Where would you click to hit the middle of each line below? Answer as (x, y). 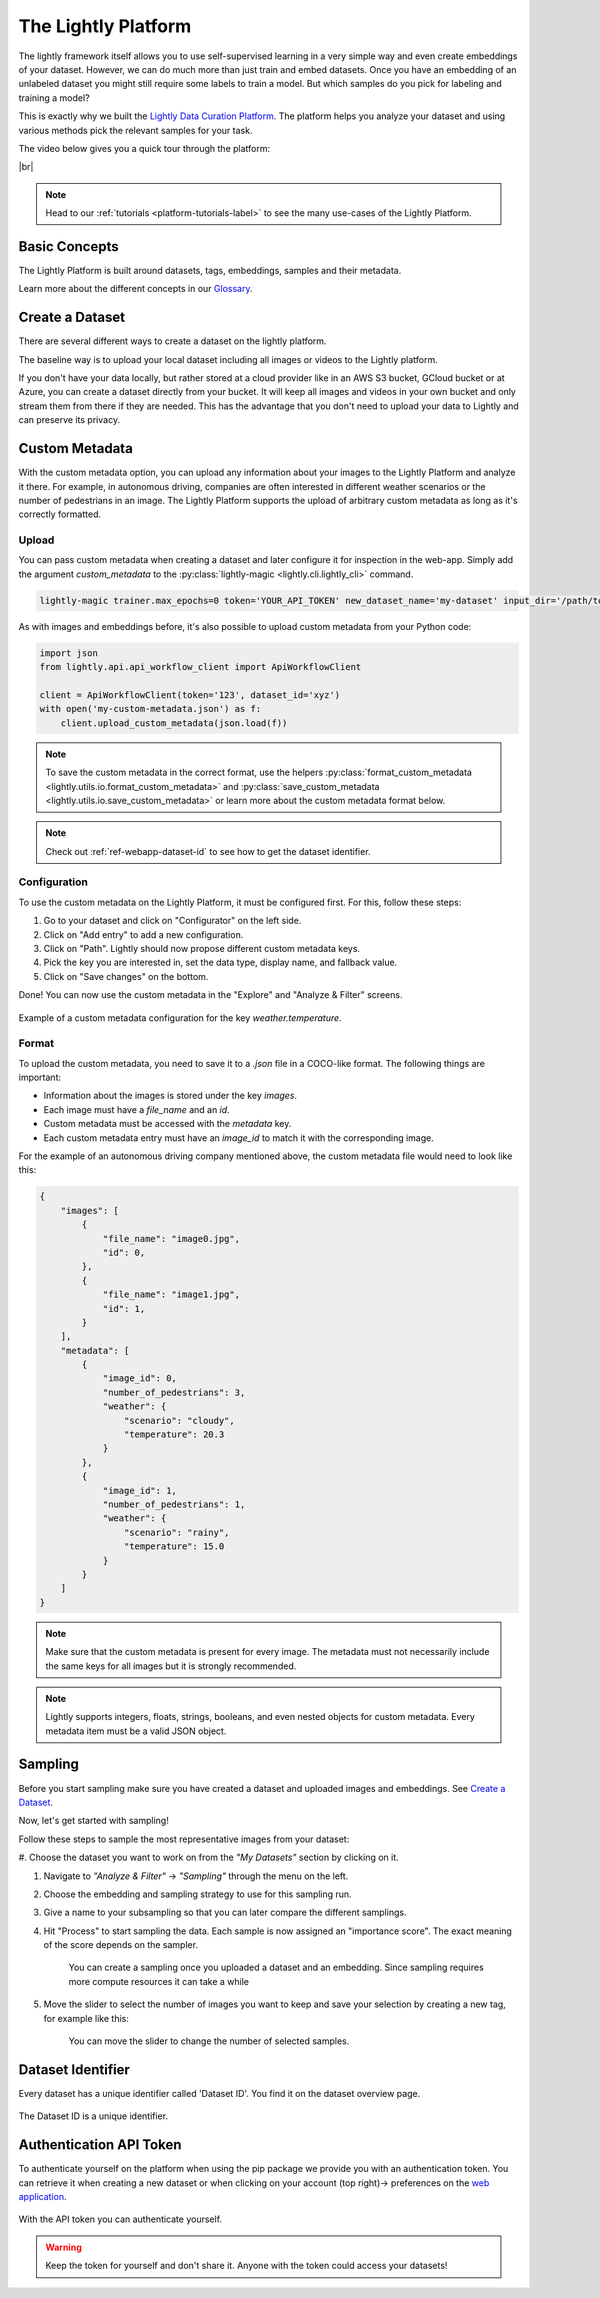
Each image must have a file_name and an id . (136, 1109)
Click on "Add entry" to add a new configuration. (143, 934)
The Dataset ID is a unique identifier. (93, 2116)
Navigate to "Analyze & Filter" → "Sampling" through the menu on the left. (196, 1876)
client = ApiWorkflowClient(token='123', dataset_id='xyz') (190, 694)
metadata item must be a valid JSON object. (136, 1731)
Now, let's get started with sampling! (93, 1821)
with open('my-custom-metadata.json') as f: (150, 709)
